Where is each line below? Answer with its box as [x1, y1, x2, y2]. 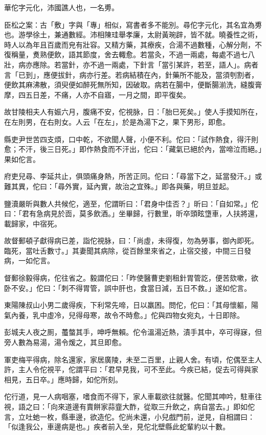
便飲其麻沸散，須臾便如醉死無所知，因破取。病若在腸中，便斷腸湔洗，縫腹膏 [4, 79, 262, 90]
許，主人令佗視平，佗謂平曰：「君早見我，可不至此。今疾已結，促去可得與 [4, 364, 251, 375]
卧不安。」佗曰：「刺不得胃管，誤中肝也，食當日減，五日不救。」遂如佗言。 [4, 282, 251, 293]
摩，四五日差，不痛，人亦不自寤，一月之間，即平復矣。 [4, 89, 190, 100]
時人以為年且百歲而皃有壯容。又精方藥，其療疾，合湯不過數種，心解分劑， [4, 39, 255, 50]
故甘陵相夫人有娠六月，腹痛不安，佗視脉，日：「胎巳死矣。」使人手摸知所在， [4, 106, 262, 117]
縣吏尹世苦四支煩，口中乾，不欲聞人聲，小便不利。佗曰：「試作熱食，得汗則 [4, 133, 258, 144]
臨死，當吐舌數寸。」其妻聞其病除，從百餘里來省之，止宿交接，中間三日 [4, 245, 244, 256]
